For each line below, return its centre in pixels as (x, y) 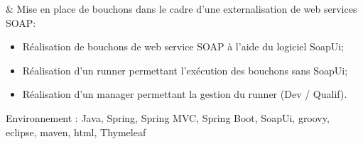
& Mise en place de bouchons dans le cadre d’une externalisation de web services (181, 9)
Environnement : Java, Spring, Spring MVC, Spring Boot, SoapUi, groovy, (168, 117)
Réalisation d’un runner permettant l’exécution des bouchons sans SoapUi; (185, 70)
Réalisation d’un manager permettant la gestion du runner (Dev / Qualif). (185, 94)
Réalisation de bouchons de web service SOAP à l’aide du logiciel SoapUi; (183, 46)
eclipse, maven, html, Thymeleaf (76, 132)
